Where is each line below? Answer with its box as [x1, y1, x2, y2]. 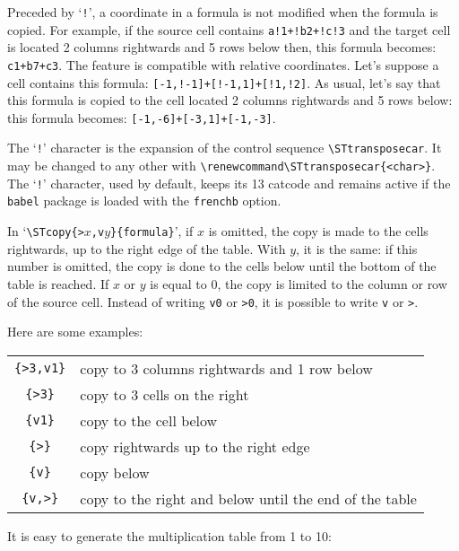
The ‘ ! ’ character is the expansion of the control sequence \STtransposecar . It [7, 138, 442, 157]
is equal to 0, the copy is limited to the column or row [150, 274, 447, 293]
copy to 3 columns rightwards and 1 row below [80, 357, 373, 379]
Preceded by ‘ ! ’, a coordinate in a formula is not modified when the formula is [7, 3, 438, 21]
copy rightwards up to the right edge [80, 435, 310, 457]
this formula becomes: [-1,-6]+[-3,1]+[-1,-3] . [7, 108, 276, 127]
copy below [80, 461, 150, 483]
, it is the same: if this [296, 239, 418, 258]
